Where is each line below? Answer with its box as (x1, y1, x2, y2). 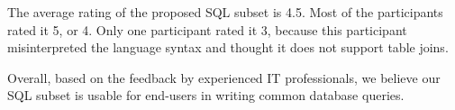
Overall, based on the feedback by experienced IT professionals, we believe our (7, 68, 441, 87)
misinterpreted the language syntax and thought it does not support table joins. (7, 38, 449, 57)
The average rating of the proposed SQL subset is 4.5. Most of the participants (7, 3, 443, 21)
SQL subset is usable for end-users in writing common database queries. (7, 86, 405, 105)
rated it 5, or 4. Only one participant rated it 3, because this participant (7, 20, 407, 39)
